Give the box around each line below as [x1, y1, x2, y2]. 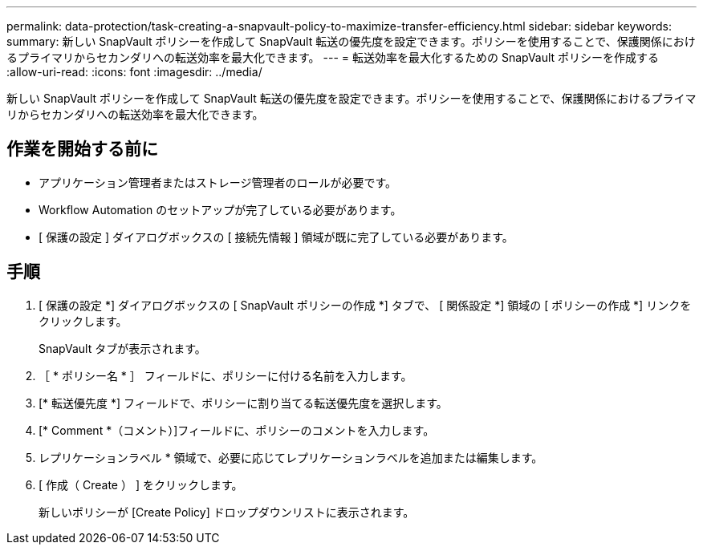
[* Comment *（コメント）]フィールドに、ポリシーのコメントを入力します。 [39, 423, 435, 437]
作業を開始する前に [6, 139, 158, 160]
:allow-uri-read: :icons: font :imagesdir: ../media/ [6, 65, 262, 79]
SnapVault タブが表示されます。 [39, 341, 206, 355]
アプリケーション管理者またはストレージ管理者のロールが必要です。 [39, 175, 397, 189]
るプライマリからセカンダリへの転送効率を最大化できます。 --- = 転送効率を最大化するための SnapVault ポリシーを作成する [6, 51, 660, 64]
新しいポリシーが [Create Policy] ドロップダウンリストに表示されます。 [39, 504, 415, 519]
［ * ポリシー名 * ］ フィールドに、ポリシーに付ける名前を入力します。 [39, 368, 412, 383]
